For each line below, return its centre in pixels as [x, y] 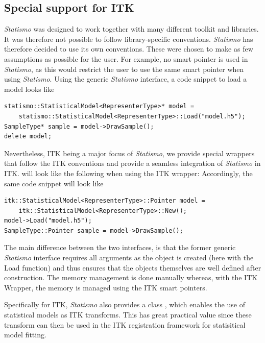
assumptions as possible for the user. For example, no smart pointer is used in [126, 58]
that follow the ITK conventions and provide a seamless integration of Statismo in [132, 163]
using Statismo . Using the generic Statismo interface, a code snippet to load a [126, 79]
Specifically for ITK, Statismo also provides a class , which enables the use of [125, 304]
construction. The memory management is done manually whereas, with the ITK [131, 277]
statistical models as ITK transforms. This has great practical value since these [128, 315]
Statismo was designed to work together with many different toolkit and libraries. [131, 29]
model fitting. [25, 335]
